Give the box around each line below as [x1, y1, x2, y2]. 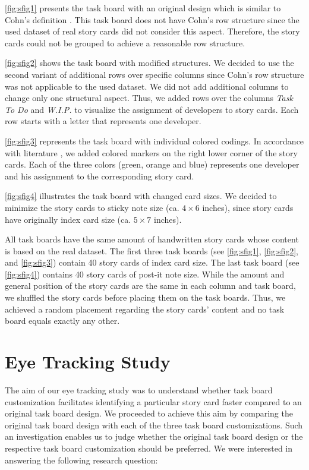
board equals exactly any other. [5, 314, 120, 327]
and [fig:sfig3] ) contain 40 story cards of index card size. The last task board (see [5, 256, 299, 269]
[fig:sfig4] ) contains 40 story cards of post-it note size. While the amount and [5, 267, 285, 280]
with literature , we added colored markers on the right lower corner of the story [5, 146, 298, 159]
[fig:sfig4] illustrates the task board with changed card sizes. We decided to [5, 190, 277, 202]
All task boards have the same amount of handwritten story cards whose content [5, 233, 299, 245]
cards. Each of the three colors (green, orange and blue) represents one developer [5, 158, 299, 171]
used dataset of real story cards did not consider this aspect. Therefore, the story [5, 25, 300, 37]
